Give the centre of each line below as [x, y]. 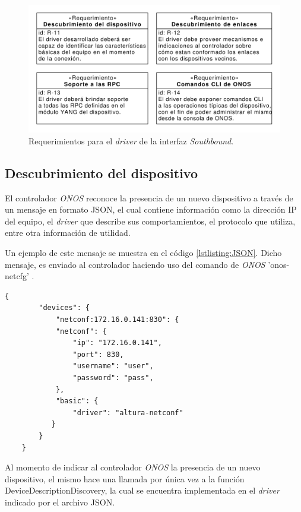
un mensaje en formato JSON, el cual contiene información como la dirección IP [151, 209]
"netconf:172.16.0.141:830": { [117, 320]
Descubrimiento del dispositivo [101, 173]
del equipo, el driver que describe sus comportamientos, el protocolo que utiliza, [150, 221]
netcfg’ [17, 276]
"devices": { [64, 308]
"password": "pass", [113, 378]
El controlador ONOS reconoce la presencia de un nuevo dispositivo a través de [149, 197]
